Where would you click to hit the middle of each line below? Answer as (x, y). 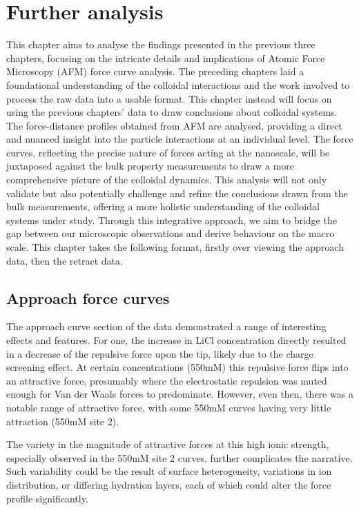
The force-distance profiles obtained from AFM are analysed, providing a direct (174, 125)
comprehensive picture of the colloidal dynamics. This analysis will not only (167, 180)
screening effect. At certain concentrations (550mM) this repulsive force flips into (177, 367)
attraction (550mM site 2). (63, 421)
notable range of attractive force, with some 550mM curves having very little (169, 407)
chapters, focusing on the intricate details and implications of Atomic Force (166, 58)
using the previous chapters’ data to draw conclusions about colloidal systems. (172, 112)
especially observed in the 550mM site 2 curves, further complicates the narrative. (179, 457)
